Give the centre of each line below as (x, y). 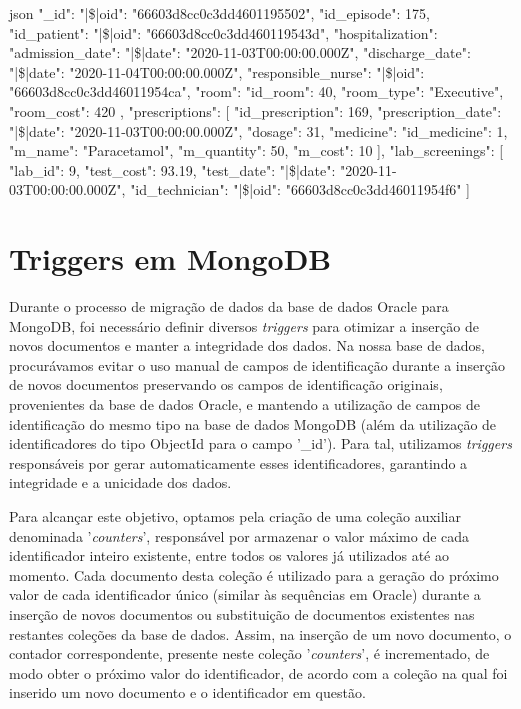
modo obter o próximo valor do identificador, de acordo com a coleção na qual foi (258, 672)
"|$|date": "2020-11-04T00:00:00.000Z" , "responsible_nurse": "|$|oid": (217, 71)
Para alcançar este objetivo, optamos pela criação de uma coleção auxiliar (235, 516)
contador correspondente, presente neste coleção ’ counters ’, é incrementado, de (249, 653)
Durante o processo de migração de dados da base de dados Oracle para (229, 306)
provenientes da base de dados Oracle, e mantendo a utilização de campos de (244, 404)
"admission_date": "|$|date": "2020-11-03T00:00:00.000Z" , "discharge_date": (240, 52)
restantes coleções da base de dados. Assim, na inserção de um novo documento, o (260, 633)
